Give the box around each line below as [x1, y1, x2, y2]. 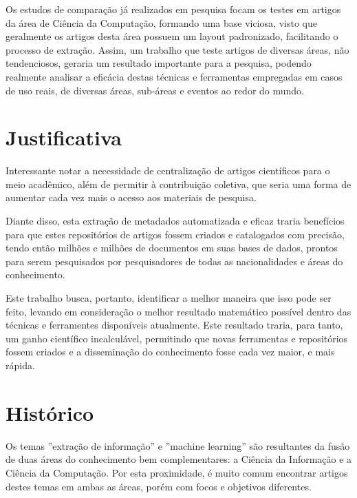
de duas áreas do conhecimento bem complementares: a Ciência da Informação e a [6, 452, 352, 466]
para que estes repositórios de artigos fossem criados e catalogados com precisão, [6, 227, 345, 241]
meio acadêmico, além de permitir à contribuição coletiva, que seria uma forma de [6, 176, 351, 191]
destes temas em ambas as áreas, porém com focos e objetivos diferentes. [6, 479, 312, 493]
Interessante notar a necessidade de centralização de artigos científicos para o [6, 163, 330, 178]
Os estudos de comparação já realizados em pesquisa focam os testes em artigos [6, 2, 341, 16]
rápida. [6, 358, 35, 372]
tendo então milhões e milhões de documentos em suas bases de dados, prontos [6, 240, 338, 255]
